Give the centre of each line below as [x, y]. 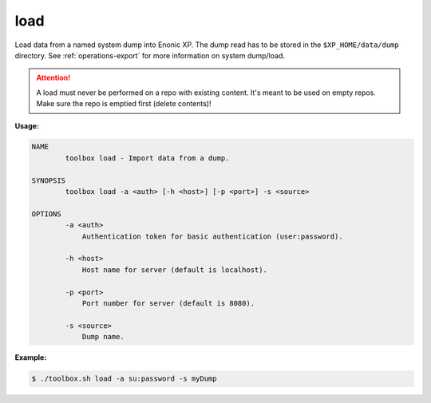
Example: [31, 358]
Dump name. [103, 337]
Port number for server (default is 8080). [168, 303]
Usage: [27, 126]
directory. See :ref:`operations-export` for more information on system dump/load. [150, 55]
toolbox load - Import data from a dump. [147, 158]
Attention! [53, 78]
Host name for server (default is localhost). [174, 270]
